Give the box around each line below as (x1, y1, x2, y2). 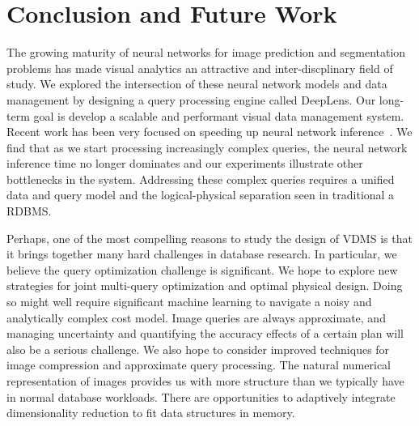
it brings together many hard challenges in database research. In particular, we (6, 245, 397, 262)
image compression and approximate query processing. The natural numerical (6, 356, 391, 373)
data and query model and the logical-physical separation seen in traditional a (6, 186, 395, 203)
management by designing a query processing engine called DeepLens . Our (6, 91, 376, 108)
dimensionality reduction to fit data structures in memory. (6, 404, 295, 421)
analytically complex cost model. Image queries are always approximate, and (6, 309, 386, 326)
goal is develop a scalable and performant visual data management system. (33, 107, 404, 124)
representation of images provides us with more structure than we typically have (6, 373, 404, 389)
